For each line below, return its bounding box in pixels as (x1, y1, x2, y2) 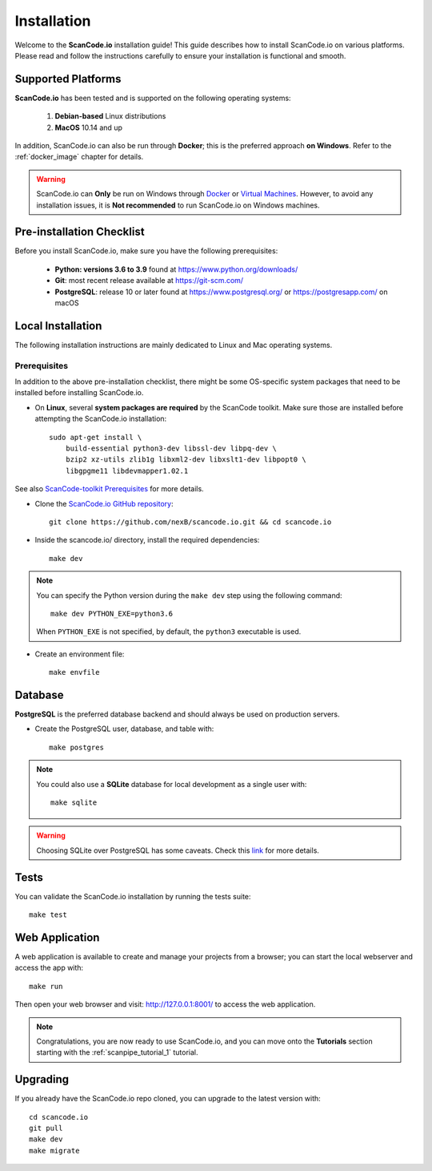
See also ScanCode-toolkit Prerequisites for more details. (14, 484, 204, 494)
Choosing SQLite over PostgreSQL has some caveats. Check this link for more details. (36, 846, 320, 855)
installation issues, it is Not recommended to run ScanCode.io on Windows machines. (36, 200, 320, 210)
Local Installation (14, 319, 102, 333)
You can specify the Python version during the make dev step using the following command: (36, 590, 343, 600)
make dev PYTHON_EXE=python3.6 (50, 609, 174, 618)
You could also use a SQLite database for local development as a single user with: (36, 779, 307, 789)
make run (29, 982, 63, 991)
